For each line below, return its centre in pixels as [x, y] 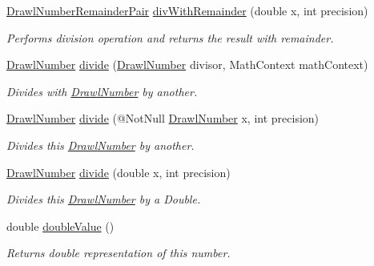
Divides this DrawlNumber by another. [101, 145]
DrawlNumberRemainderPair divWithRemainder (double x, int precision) [187, 10]
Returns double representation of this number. [119, 253]
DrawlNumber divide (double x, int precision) [119, 172]
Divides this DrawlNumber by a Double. [104, 199]
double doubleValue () [60, 226]
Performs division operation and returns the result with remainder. [170, 37]
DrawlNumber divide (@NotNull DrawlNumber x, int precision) [163, 118]
